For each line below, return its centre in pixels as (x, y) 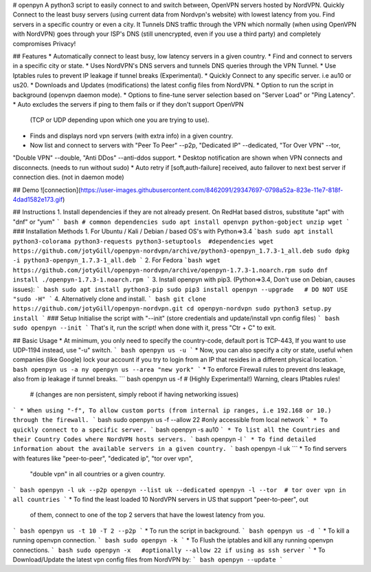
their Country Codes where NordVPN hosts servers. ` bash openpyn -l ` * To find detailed (164, 439)
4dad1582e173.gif (38, 200)
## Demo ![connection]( (47, 190)
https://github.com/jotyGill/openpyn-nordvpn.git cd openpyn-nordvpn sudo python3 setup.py (172, 309)
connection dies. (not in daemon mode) (68, 177)
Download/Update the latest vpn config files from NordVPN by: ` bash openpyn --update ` (148, 559)
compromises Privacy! (44, 43)
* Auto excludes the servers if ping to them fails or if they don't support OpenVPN (128, 104)
